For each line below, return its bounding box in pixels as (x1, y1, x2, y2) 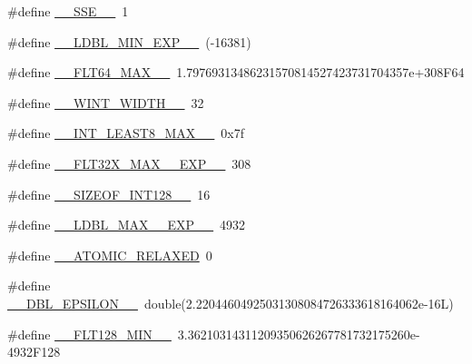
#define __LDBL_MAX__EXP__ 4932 (7, 215, 246, 234)
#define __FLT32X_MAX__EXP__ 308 (7, 153, 251, 172)
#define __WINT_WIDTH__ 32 (7, 93, 204, 112)
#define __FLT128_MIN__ (7, 324, 172, 343)
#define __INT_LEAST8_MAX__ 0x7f (7, 123, 244, 143)
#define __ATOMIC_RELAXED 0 (7, 245, 212, 264)
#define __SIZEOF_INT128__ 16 (7, 184, 211, 203)
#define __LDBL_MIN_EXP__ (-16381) (7, 32, 251, 51)
